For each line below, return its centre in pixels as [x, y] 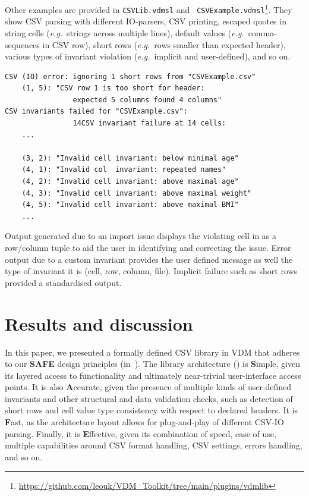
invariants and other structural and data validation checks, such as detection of [149, 398]
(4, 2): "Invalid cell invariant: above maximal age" [130, 182]
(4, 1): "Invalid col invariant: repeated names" [124, 170]
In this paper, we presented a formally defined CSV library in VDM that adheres [152, 352]
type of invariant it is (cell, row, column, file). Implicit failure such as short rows [151, 271]
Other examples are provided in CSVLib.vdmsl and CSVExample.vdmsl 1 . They [149, 9]
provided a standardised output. [63, 282]
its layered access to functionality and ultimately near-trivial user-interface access [153, 375]
